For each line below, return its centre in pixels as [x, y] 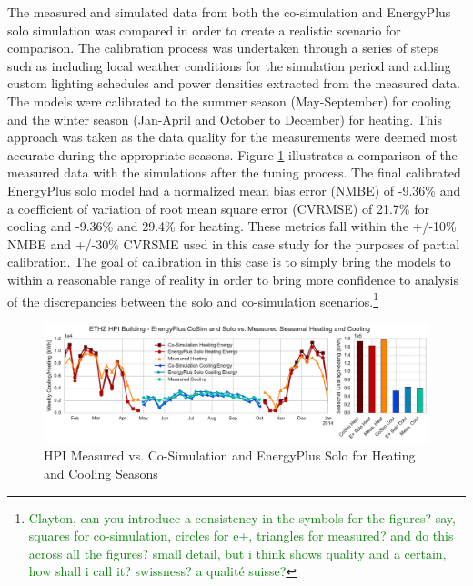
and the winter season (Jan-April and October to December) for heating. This [225, 119]
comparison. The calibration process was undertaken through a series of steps [223, 48]
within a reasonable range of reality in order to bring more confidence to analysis [233, 279]
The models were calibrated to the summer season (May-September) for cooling [229, 101]
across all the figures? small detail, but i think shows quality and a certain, [237, 553]
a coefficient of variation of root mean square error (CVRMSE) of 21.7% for [218, 208]
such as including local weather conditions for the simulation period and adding [229, 65]
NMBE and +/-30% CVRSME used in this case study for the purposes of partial [234, 243]
